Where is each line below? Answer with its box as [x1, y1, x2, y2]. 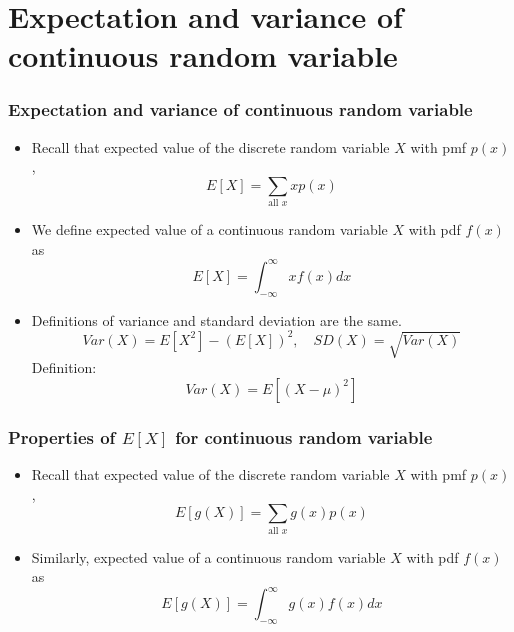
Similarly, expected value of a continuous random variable [31, 546, 386, 567]
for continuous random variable [175, 424, 433, 449]
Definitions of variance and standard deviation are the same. [31, 309, 402, 330]
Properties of [8, 424, 116, 449]
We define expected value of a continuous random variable [31, 219, 388, 240]
